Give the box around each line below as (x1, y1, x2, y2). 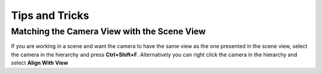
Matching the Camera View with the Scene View (11, 26, 206, 37)
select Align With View (11, 59, 69, 66)
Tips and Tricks (11, 9, 89, 22)
